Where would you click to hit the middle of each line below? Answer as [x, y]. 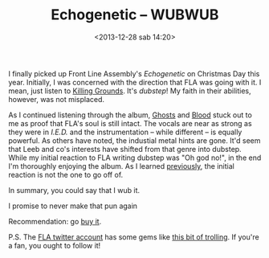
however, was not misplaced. [57, 99]
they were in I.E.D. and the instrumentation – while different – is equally [125, 132]
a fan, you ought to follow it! [55, 245]
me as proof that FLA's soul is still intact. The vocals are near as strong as [130, 123]
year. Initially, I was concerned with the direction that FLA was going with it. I [135, 82]
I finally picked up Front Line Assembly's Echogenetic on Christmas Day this [134, 73]
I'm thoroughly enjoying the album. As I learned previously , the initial [121, 166]
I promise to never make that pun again [73, 206]
